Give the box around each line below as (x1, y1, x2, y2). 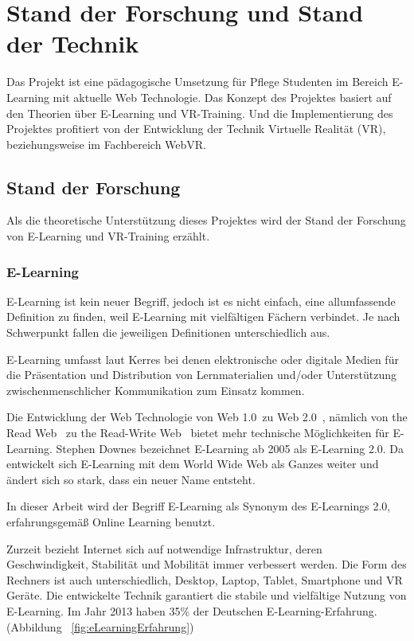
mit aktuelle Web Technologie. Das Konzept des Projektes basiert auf (53, 88, 392, 105)
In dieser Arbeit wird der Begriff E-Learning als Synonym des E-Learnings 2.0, (6, 498, 391, 514)
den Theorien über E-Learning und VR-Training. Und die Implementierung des (6, 104, 393, 121)
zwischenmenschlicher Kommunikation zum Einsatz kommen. (6, 381, 305, 398)
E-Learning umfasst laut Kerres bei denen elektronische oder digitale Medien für (6, 350, 399, 367)
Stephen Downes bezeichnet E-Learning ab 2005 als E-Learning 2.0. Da (56, 440, 404, 456)
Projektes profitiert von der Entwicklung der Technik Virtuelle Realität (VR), (6, 120, 386, 137)
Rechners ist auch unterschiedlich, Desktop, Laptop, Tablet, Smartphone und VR (6, 571, 403, 588)
